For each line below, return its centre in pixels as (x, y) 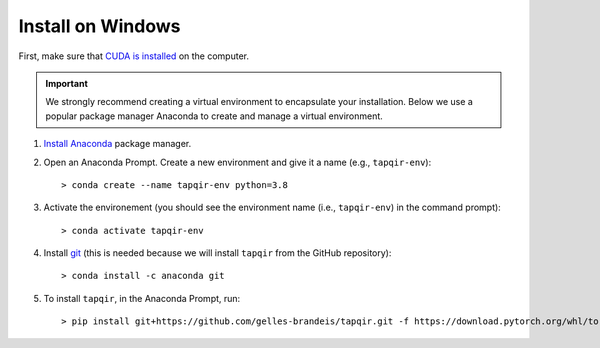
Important (67, 83)
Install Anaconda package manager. (117, 144)
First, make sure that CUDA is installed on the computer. (134, 56)
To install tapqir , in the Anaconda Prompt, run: (142, 298)
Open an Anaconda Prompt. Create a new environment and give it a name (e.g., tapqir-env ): (237, 162)
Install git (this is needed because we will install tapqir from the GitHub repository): (217, 253)
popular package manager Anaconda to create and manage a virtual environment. (214, 116)
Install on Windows (99, 26)
